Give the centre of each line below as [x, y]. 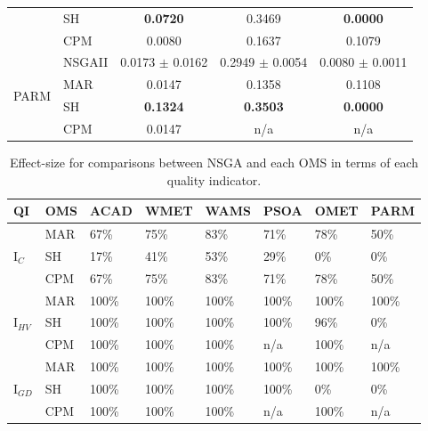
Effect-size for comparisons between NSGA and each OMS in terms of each [214, 163]
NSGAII [86, 62]
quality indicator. [214, 179]
